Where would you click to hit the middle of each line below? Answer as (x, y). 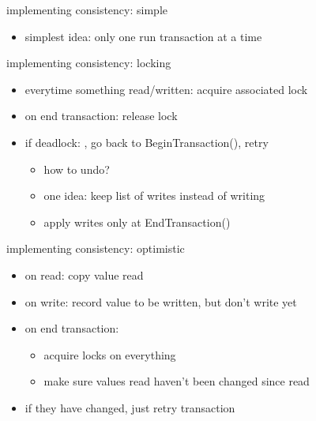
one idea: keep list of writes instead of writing (154, 195)
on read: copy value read (84, 274)
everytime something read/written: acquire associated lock (166, 89)
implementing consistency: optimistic (96, 248)
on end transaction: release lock (101, 116)
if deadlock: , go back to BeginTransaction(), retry (147, 142)
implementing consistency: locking (89, 63)
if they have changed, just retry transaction (130, 407)
